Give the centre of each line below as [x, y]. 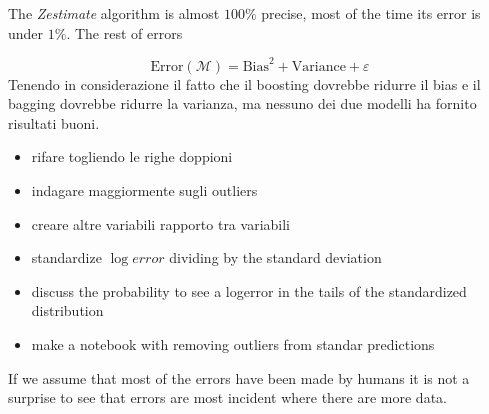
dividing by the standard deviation [275, 257]
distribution [67, 310]
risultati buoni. [54, 122]
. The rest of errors [124, 32]
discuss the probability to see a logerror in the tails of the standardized [249, 290]
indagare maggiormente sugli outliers [144, 190]
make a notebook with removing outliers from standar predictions [233, 344]
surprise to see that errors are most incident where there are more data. [227, 397]
